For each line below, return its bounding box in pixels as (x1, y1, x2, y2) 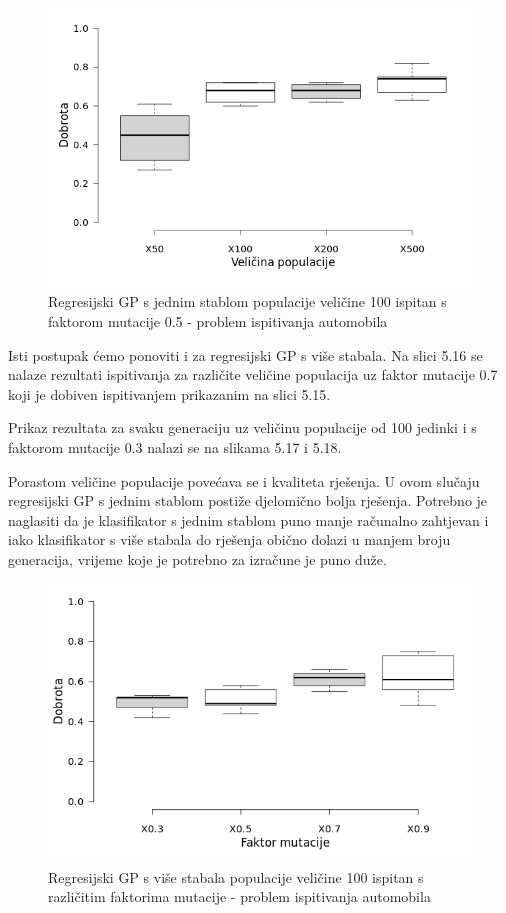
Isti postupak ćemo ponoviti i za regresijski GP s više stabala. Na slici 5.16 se (8, 344, 483, 365)
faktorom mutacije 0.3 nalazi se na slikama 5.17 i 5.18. (8, 436, 342, 457)
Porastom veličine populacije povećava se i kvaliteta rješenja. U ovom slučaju (8, 470, 480, 491)
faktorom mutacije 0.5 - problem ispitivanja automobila (48, 310, 388, 331)
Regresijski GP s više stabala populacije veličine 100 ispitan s (48, 866, 424, 887)
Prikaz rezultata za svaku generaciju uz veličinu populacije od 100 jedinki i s (8, 417, 477, 438)
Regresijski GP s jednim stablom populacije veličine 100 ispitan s (48, 291, 447, 312)
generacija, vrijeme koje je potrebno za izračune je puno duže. (8, 548, 387, 569)
